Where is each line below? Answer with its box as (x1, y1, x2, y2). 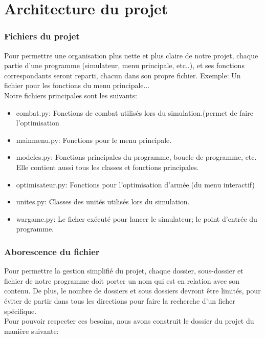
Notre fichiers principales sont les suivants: (4, 90, 137, 100)
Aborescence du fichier (4, 245, 100, 258)
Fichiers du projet (4, 30, 80, 43)
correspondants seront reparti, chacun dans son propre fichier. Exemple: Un (4, 70, 241, 80)
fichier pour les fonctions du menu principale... (4, 80, 150, 91)
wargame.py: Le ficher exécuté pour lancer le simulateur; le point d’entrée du (16, 213, 257, 224)
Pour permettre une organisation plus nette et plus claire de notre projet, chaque (4, 50, 258, 60)
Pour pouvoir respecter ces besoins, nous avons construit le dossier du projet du (4, 315, 254, 326)
